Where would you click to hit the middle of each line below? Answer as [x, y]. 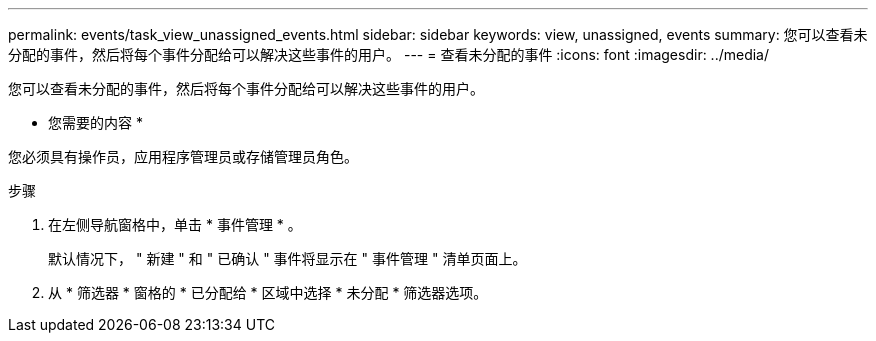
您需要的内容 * [95, 122]
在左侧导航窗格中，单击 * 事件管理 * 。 [175, 224]
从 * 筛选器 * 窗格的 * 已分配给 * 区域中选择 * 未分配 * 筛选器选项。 [268, 292]
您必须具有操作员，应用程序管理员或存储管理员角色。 [183, 156]
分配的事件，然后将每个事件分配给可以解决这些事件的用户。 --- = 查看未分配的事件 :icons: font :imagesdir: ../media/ [389, 54]
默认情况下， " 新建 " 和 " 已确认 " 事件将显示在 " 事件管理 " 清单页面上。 [287, 258]
